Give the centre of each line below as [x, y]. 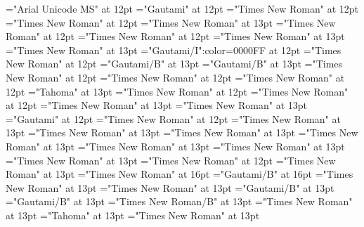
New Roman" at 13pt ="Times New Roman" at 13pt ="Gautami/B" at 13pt [170, 187]
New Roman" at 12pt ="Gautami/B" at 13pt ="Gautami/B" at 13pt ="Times [174, 64]
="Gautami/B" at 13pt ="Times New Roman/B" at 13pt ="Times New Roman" [179, 201]
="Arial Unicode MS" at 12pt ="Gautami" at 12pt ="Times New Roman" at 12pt [182, 8]
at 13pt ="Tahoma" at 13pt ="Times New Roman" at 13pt [133, 215]
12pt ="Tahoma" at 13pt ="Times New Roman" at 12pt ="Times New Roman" [177, 91]
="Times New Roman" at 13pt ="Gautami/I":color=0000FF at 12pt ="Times [174, 50]
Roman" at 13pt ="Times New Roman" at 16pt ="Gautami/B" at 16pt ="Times [180, 174]
